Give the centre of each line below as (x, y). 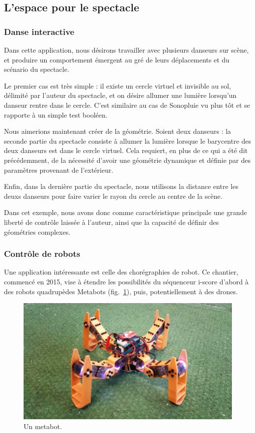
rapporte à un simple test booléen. (56, 114)
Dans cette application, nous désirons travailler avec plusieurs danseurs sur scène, (127, 50)
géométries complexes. (37, 232)
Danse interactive (39, 31)
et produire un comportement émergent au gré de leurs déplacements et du (117, 59)
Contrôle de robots (42, 254)
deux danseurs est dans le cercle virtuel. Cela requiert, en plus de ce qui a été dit (126, 150)
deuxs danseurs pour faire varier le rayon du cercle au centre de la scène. (113, 196)
